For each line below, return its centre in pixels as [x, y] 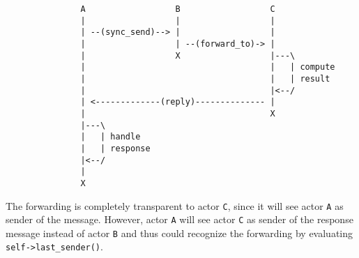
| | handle [110, 137]
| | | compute [208, 67]
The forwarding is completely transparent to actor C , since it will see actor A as [175, 205]
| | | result [205, 78]
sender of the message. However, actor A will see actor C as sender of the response [179, 219]
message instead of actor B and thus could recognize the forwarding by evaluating [179, 233]
